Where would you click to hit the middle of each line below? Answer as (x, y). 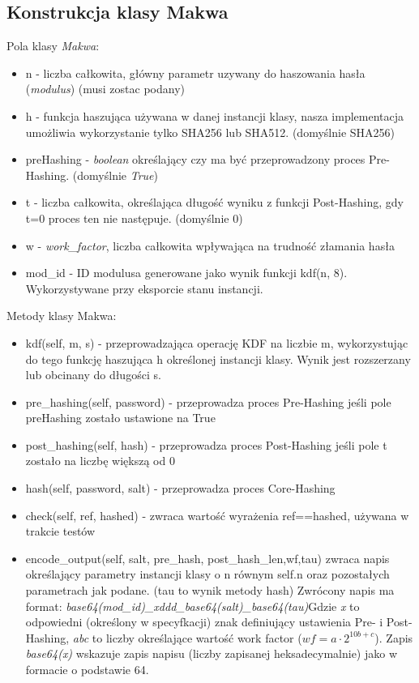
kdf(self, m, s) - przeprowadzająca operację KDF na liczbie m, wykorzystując (217, 342)
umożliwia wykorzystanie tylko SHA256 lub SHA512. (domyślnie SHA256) (210, 132)
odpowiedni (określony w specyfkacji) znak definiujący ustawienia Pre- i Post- (219, 622)
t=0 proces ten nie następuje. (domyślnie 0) (134, 218)
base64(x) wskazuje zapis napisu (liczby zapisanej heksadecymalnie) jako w (212, 653)
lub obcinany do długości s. (93, 375)
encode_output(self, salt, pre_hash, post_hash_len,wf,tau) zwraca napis (207, 558)
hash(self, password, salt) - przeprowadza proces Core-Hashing (180, 488)
